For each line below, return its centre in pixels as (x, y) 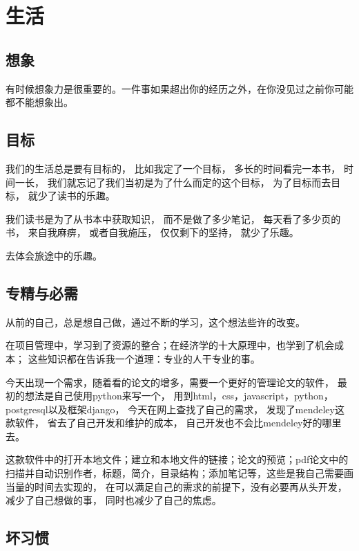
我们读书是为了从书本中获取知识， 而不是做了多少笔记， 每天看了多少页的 (173, 218)
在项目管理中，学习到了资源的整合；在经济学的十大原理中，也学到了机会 (170, 345)
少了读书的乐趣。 (76, 196)
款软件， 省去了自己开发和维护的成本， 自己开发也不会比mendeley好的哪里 (174, 423)
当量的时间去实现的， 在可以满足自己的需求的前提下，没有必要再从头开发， (176, 486)
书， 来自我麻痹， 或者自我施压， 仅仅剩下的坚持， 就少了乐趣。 (152, 232)
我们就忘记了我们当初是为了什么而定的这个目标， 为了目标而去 (189, 182)
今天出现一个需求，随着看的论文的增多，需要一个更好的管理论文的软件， (170, 382)
